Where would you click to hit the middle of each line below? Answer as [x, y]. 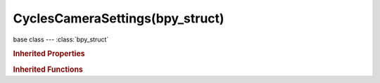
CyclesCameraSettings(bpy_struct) [119, 18]
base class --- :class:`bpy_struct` [61, 39]
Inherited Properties [49, 54]
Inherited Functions [48, 69]
